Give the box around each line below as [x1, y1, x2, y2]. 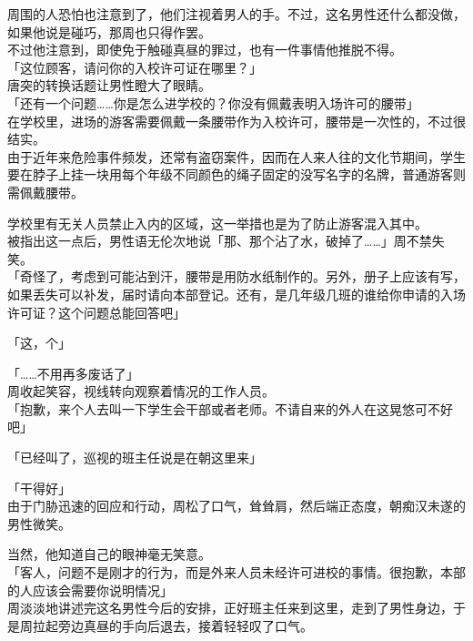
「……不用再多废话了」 [7, 363, 139, 382]
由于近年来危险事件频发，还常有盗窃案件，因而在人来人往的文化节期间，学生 [7, 147, 466, 166]
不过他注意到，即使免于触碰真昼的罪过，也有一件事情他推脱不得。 [7, 40, 402, 59]
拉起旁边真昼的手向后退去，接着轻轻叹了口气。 [32, 616, 313, 635]
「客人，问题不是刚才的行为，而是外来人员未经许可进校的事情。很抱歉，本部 [7, 563, 466, 582]
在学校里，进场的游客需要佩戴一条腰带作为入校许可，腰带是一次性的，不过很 [7, 111, 466, 130]
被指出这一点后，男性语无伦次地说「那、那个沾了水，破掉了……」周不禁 [7, 231, 432, 250]
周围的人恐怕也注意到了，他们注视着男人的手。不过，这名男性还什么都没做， [7, 5, 466, 23]
